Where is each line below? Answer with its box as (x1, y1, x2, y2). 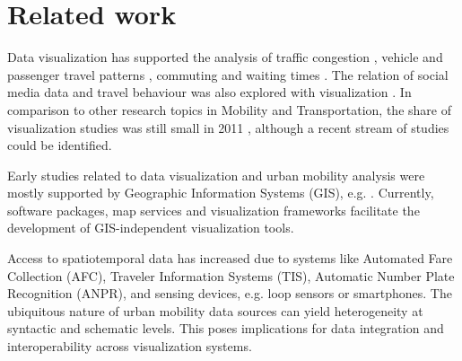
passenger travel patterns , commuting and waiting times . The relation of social (7, 65, 449, 84)
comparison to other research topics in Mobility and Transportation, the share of (7, 100, 451, 119)
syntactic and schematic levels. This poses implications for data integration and (7, 319, 444, 338)
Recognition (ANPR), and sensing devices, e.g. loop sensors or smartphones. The (7, 284, 452, 303)
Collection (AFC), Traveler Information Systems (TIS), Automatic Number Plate (7, 266, 455, 285)
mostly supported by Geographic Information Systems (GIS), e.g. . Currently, (7, 183, 434, 202)
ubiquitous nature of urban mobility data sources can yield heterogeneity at (7, 301, 423, 320)
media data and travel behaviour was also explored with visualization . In (7, 83, 412, 101)
